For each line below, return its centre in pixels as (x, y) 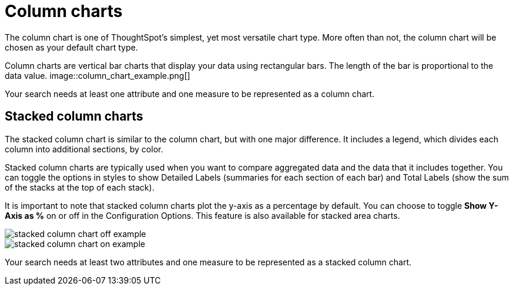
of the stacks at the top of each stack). (80, 187)
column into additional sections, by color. (84, 149)
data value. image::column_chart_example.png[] (98, 75)
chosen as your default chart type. (71, 47)
